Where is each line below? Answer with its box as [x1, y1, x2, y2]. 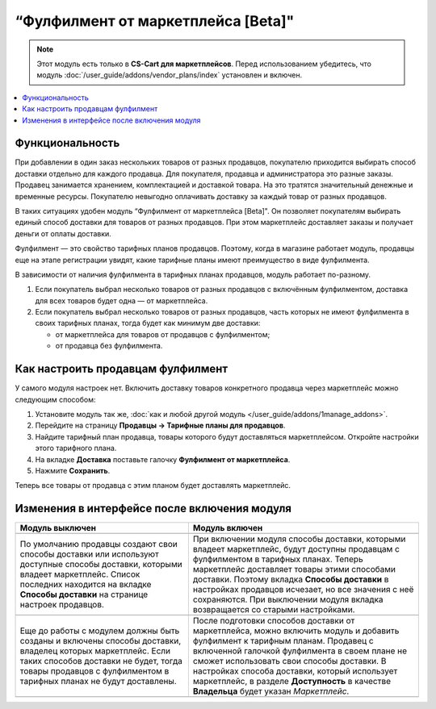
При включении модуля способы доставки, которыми [192, 533, 406, 544]
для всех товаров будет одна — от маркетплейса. [35, 295, 208, 306]
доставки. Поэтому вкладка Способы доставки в [192, 573, 389, 585]
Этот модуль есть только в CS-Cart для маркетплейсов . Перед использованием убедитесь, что [36, 59, 371, 69]
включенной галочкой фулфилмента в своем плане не [192, 645, 408, 657]
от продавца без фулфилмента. [55, 341, 163, 351]
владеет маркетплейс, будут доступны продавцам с [192, 544, 400, 555]
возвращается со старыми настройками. [192, 604, 355, 615]
